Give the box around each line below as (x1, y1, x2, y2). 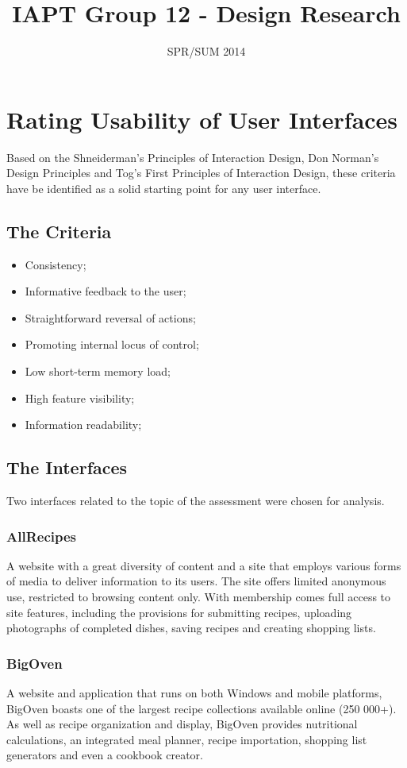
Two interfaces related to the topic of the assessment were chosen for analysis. (6, 492, 385, 508)
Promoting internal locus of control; (25, 336, 199, 353)
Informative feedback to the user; (25, 283, 186, 299)
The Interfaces (6, 455, 128, 480)
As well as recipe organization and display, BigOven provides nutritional (6, 716, 358, 732)
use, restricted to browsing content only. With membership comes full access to (6, 589, 391, 604)
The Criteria (6, 218, 112, 243)
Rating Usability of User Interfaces (6, 102, 398, 135)
